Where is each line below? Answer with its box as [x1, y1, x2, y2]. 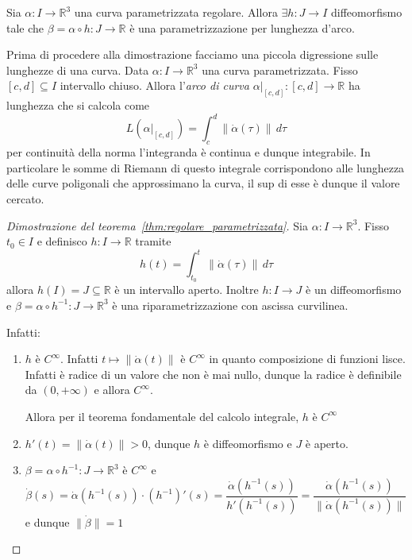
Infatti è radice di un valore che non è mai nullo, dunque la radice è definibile [25, 365, 402, 382]
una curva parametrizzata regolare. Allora [74, 4, 278, 20]
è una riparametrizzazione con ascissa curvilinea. [112, 296, 348, 313]
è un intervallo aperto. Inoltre [114, 281, 259, 298]
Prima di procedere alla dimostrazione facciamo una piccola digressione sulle [6, 46, 379, 63]
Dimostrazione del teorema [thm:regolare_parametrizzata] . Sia [6, 217, 309, 234]
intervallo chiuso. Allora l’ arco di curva [60, 77, 249, 94]
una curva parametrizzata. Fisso [202, 61, 358, 78]
